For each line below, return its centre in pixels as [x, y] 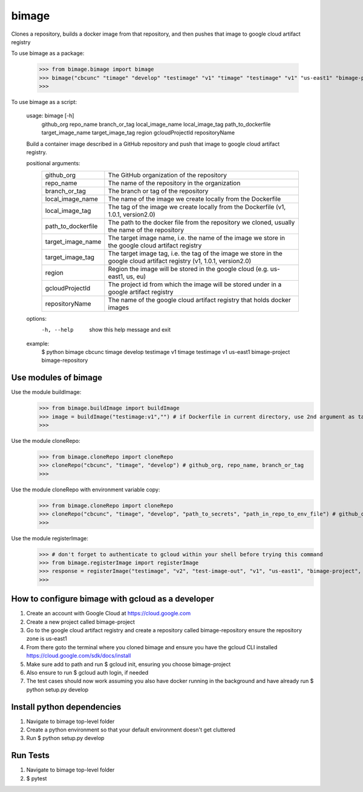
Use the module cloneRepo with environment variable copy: [86, 489]
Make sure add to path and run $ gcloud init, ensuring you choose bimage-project [129, 664]
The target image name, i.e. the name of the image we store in [197, 238]
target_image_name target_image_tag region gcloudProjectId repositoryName [138, 133]
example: [38, 343]
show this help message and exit [130, 330]
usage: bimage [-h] [50, 116]
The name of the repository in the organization [174, 183]
